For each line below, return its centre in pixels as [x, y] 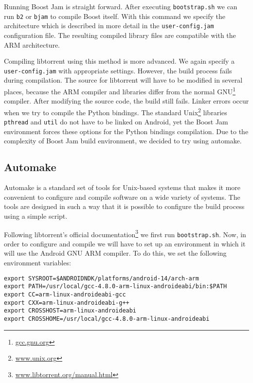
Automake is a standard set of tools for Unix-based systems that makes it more [122, 187]
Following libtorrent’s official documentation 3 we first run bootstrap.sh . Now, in [125, 233]
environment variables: [37, 263]
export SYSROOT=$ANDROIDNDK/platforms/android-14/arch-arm [101, 278]
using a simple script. [36, 216]
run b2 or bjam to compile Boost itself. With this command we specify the [115, 16]
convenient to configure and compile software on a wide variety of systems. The [122, 197]
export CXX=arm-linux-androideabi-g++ [67, 303]
